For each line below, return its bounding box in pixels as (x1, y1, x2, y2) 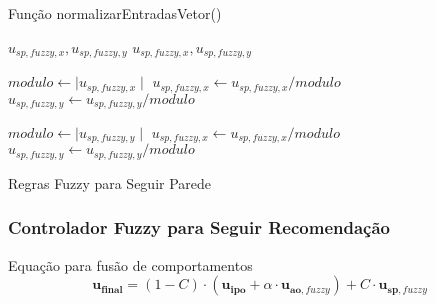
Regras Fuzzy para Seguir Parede (8, 172, 212, 193)
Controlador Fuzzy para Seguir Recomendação (8, 215, 390, 240)
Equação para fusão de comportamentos (8, 254, 253, 275)
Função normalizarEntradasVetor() (8, 3, 222, 23)
